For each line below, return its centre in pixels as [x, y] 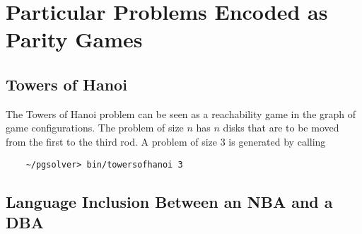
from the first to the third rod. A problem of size [112, 141]
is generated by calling [277, 141]
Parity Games [74, 39]
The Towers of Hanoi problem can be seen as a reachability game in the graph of [181, 113]
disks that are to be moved [281, 128]
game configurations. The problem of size [95, 128]
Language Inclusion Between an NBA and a [169, 201]
